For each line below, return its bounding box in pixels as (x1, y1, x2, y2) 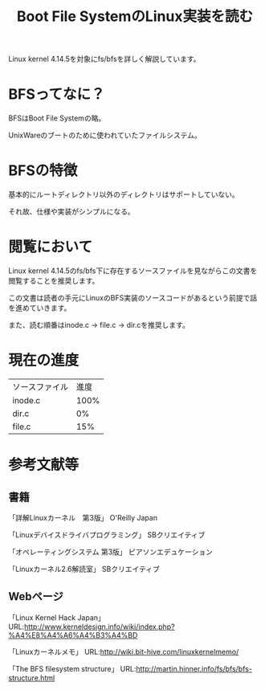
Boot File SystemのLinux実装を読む (16, 7, 254, 26)
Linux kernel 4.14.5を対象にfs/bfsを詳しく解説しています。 (8, 54, 201, 64)
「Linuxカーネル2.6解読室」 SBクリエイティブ (8, 564, 161, 574)
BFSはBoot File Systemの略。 (8, 113, 106, 123)
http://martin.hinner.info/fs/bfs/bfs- (136, 663, 253, 673)
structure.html (8, 672, 55, 683)
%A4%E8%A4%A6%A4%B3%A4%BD (8, 630, 138, 639)
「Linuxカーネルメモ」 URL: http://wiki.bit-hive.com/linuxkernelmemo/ (8, 647, 239, 656)
